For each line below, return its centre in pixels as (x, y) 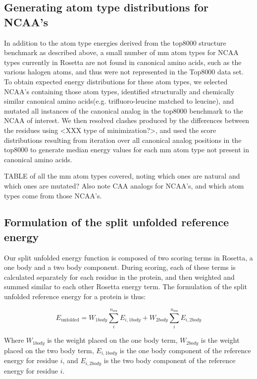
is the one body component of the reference (185, 350)
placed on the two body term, (49, 350)
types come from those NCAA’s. (53, 195)
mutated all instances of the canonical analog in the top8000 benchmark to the (124, 110)
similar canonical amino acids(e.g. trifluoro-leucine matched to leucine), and (119, 101)
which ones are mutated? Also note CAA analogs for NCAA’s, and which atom (124, 185)
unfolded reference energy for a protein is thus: (75, 296)
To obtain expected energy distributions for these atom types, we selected (116, 81)
